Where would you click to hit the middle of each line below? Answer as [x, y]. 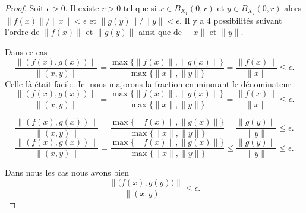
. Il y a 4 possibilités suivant [231, 20]
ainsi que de [160, 32]
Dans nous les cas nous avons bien [67, 172]
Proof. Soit [24, 8]
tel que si [140, 8]
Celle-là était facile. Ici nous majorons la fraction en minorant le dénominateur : [151, 83]
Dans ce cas [26, 52]
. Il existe [82, 8]
